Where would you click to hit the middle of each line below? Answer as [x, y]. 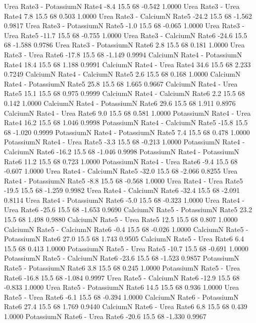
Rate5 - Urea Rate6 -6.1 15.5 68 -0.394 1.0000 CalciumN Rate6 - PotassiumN [121, 297]
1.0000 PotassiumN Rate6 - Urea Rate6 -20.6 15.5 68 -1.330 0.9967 [105, 316]
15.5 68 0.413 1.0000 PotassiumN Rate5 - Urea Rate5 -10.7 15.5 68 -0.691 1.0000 [126, 248]
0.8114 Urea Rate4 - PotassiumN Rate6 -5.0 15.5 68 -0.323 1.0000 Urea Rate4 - [124, 200]
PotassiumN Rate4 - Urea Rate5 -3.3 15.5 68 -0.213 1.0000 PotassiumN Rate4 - [125, 142]
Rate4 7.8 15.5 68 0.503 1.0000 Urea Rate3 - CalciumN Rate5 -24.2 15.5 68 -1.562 [128, 16]
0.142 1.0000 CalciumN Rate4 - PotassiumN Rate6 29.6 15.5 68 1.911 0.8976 [120, 103]
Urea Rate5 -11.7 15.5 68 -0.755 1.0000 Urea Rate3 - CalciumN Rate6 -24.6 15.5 [126, 35]
